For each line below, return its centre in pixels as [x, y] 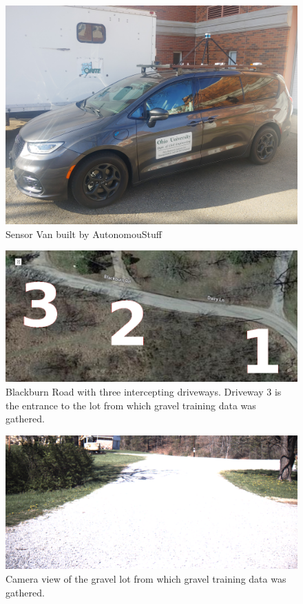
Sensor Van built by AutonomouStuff [84, 234]
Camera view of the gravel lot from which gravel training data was [146, 579]
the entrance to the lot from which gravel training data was [131, 405]
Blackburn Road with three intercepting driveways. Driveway [135, 392]
